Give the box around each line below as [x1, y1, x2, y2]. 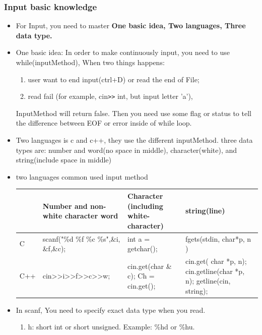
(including [127, 200, 163, 211]
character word [64, 210, 118, 221]
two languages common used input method [16, 171, 148, 182]
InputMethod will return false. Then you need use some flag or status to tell [16, 107, 251, 118]
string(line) [185, 205, 225, 216]
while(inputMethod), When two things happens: [16, 57, 165, 67]
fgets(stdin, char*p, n [185, 233, 251, 244]
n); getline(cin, [185, 275, 231, 286]
